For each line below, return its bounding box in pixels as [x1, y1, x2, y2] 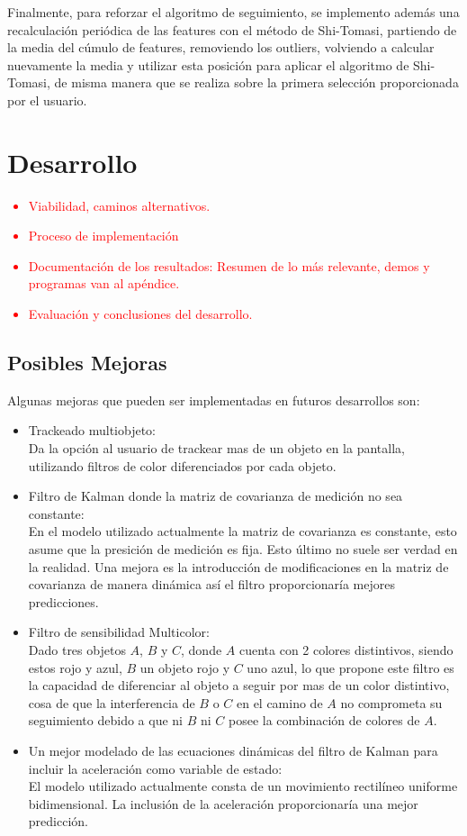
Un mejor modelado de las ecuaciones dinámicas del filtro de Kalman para [28, 741, 438, 759]
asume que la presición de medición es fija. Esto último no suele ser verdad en [28, 540, 458, 559]
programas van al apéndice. [28, 274, 180, 293]
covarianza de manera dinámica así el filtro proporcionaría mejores [28, 575, 395, 594]
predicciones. [28, 592, 99, 611]
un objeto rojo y [139, 658, 230, 677]
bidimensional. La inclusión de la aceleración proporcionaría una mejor [28, 794, 418, 813]
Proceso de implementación [28, 226, 179, 245]
